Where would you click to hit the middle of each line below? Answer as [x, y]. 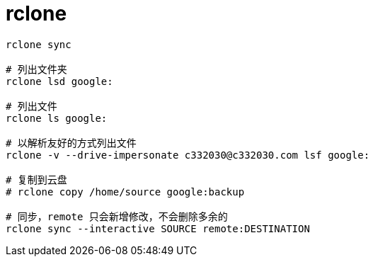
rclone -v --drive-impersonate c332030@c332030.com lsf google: [188, 155]
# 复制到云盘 [36, 180]
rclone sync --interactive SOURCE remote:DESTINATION [158, 228]
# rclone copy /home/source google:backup [125, 192]
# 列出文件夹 [36, 69]
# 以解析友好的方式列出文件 [71, 143]
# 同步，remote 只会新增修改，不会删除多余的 [117, 216]
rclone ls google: [57, 118]
